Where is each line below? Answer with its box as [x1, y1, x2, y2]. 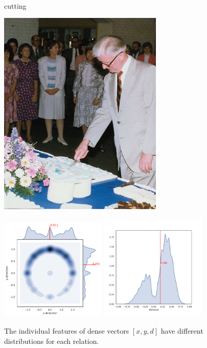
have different [160, 325, 203, 336]
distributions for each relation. [4, 335, 99, 346]
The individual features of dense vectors [4, 325, 129, 336]
